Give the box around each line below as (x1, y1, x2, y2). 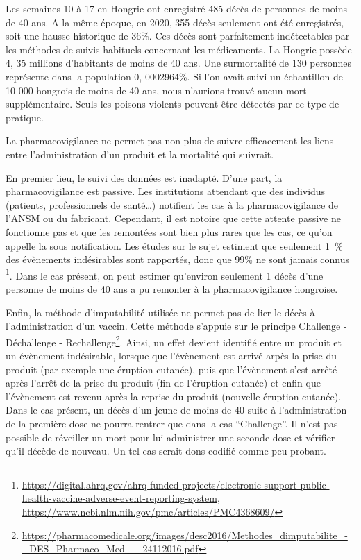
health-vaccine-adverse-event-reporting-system (22, 491, 217, 505)
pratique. (6, 110, 44, 124)
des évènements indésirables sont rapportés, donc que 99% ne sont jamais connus (6, 252, 350, 266)
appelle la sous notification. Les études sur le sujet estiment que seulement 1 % (6, 238, 343, 253)
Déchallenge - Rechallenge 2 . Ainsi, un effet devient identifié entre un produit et (6, 332, 342, 349)
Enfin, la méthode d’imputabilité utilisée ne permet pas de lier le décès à (6, 305, 315, 319)
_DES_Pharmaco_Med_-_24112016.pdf (22, 541, 199, 556)
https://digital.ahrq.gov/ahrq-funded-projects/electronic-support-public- (22, 477, 330, 491)
